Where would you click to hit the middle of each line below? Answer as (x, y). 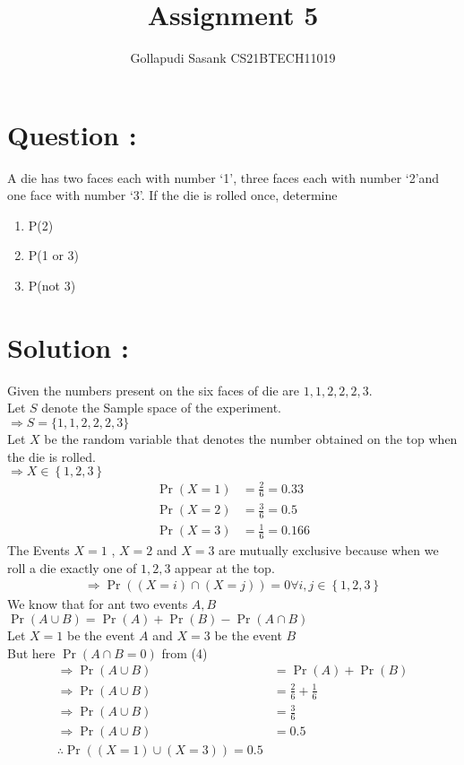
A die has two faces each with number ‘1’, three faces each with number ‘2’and (223, 177)
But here (31, 652)
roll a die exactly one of (72, 567)
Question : (72, 134)
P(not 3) (52, 286)
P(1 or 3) (54, 255)
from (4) (185, 652)
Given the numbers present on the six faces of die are (153, 390)
